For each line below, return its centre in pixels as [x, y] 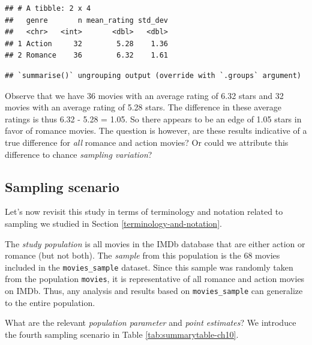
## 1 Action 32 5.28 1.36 [87, 43]
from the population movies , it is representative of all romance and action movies [155, 279]
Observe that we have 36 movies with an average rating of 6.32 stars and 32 [144, 95]
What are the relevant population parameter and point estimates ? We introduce [151, 322]
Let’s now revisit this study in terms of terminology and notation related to [144, 211]
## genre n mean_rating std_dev [87, 20]
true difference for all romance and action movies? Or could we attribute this [147, 142]
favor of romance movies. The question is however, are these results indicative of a [156, 130]
